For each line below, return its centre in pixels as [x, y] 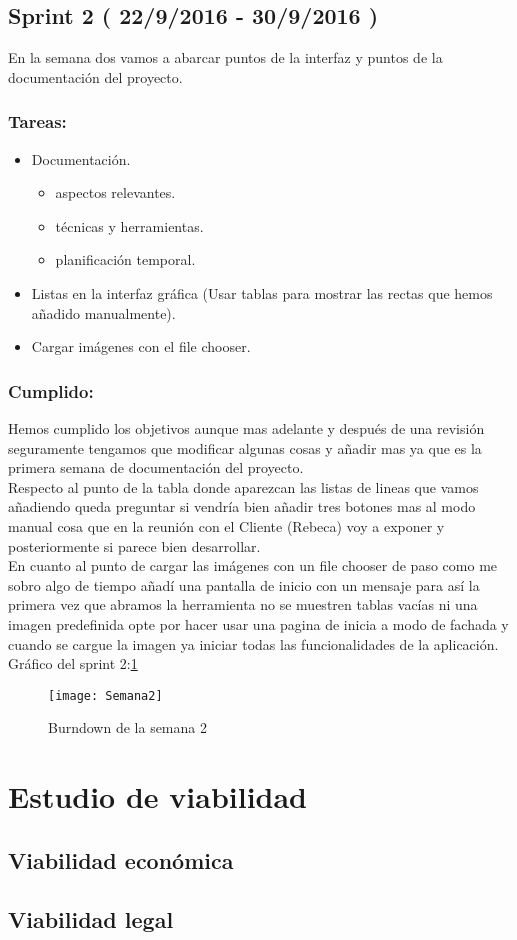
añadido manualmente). [103, 312]
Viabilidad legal [91, 918]
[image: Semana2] [105, 695]
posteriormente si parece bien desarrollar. [134, 545]
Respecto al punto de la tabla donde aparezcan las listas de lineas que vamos [243, 486]
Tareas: [37, 121]
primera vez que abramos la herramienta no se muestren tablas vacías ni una [243, 604]
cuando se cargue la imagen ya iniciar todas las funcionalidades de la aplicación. [253, 643]
